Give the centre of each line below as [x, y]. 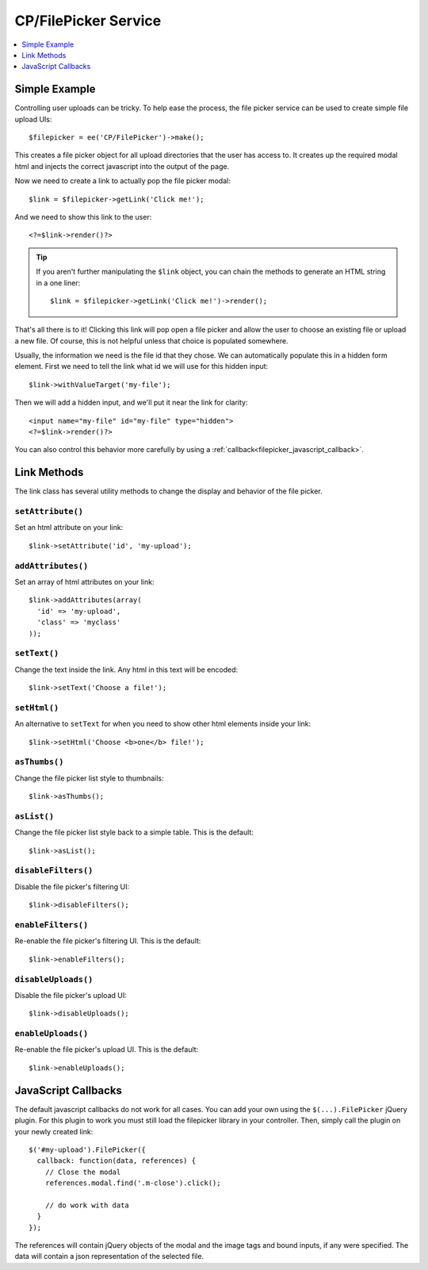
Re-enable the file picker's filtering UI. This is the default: [108, 941]
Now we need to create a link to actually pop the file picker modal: [123, 181]
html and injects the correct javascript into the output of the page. [122, 166]
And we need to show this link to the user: [83, 217]
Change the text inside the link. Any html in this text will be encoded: [126, 670]
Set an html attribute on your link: [69, 528]
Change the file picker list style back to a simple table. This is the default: [134, 832]
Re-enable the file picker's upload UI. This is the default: [107, 1049]
